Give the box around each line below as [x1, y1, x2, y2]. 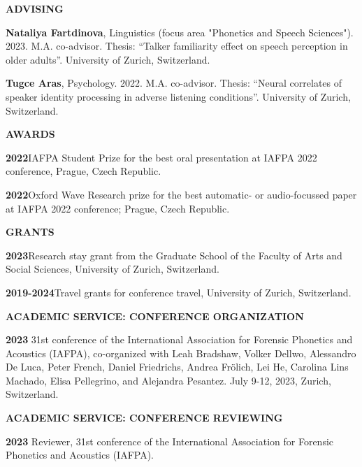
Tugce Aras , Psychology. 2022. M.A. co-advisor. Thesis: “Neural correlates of [6, 76, 342, 90]
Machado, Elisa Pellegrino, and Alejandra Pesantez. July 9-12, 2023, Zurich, [6, 373, 331, 387]
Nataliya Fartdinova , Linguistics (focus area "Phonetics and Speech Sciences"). [6, 24, 354, 39]
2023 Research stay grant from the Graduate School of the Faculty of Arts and [6, 247, 342, 262]
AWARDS [6, 127, 55, 141]
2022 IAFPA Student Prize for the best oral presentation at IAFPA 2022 [6, 150, 317, 164]
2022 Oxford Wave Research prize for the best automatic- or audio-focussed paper [6, 187, 357, 201]
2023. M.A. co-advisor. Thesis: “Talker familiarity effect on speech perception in [6, 38, 348, 53]
